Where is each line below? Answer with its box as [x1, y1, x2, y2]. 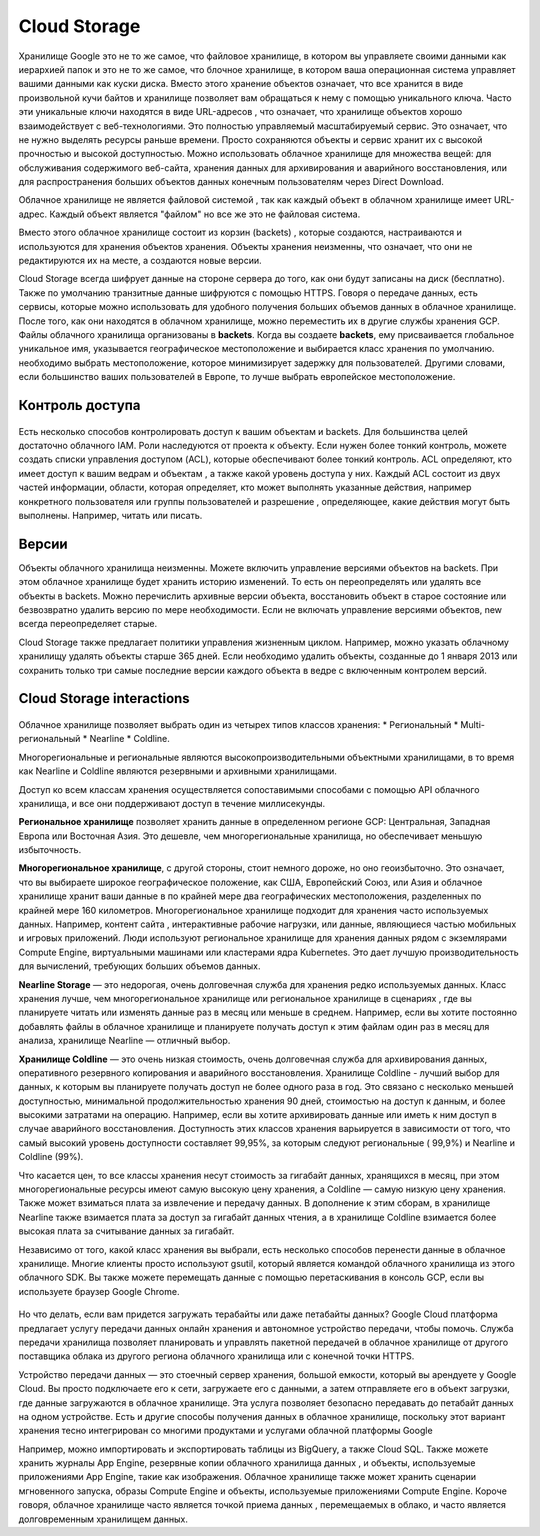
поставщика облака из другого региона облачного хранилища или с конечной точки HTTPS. [18, 1350, 415, 1362]
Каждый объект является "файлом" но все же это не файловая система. [49, 208, 361, 220]
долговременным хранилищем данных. [18, 1513, 189, 1525]
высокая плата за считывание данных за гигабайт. [18, 1225, 235, 1237]
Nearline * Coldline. [89, 733, 170, 745]
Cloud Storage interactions [18, 690, 190, 707]
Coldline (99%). [18, 1151, 84, 1163]
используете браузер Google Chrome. [18, 1285, 180, 1297]
